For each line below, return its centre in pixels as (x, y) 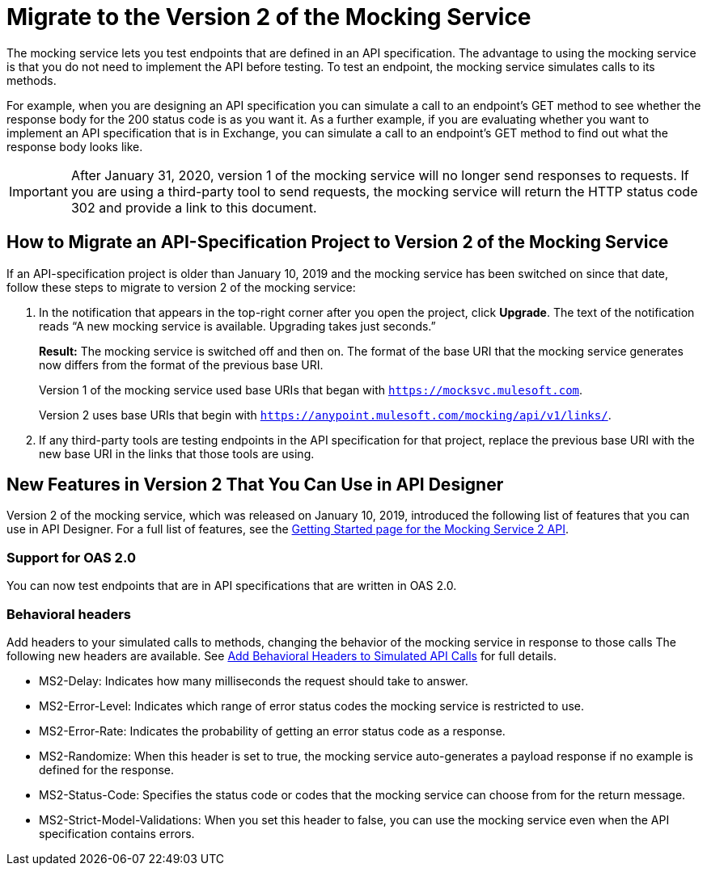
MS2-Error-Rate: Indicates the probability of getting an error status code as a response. (272, 731)
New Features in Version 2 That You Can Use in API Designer (255, 485)
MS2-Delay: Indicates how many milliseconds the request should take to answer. (254, 680)
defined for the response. (106, 769)
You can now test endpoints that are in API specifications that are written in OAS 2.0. (232, 586)
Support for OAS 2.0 (71, 557)
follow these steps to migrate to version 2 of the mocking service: (181, 287)
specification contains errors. (117, 833)
